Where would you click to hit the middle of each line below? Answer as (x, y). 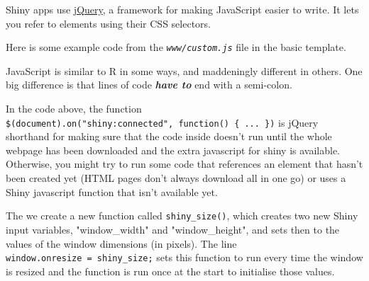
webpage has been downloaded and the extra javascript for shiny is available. (173, 150)
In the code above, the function (74, 109)
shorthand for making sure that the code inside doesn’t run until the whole (169, 136)
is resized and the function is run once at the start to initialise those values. (170, 271)
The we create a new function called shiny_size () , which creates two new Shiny (182, 216)
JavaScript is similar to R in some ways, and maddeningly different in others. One (184, 70)
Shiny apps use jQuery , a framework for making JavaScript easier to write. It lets (182, 9)
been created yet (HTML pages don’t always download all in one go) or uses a (176, 178)
